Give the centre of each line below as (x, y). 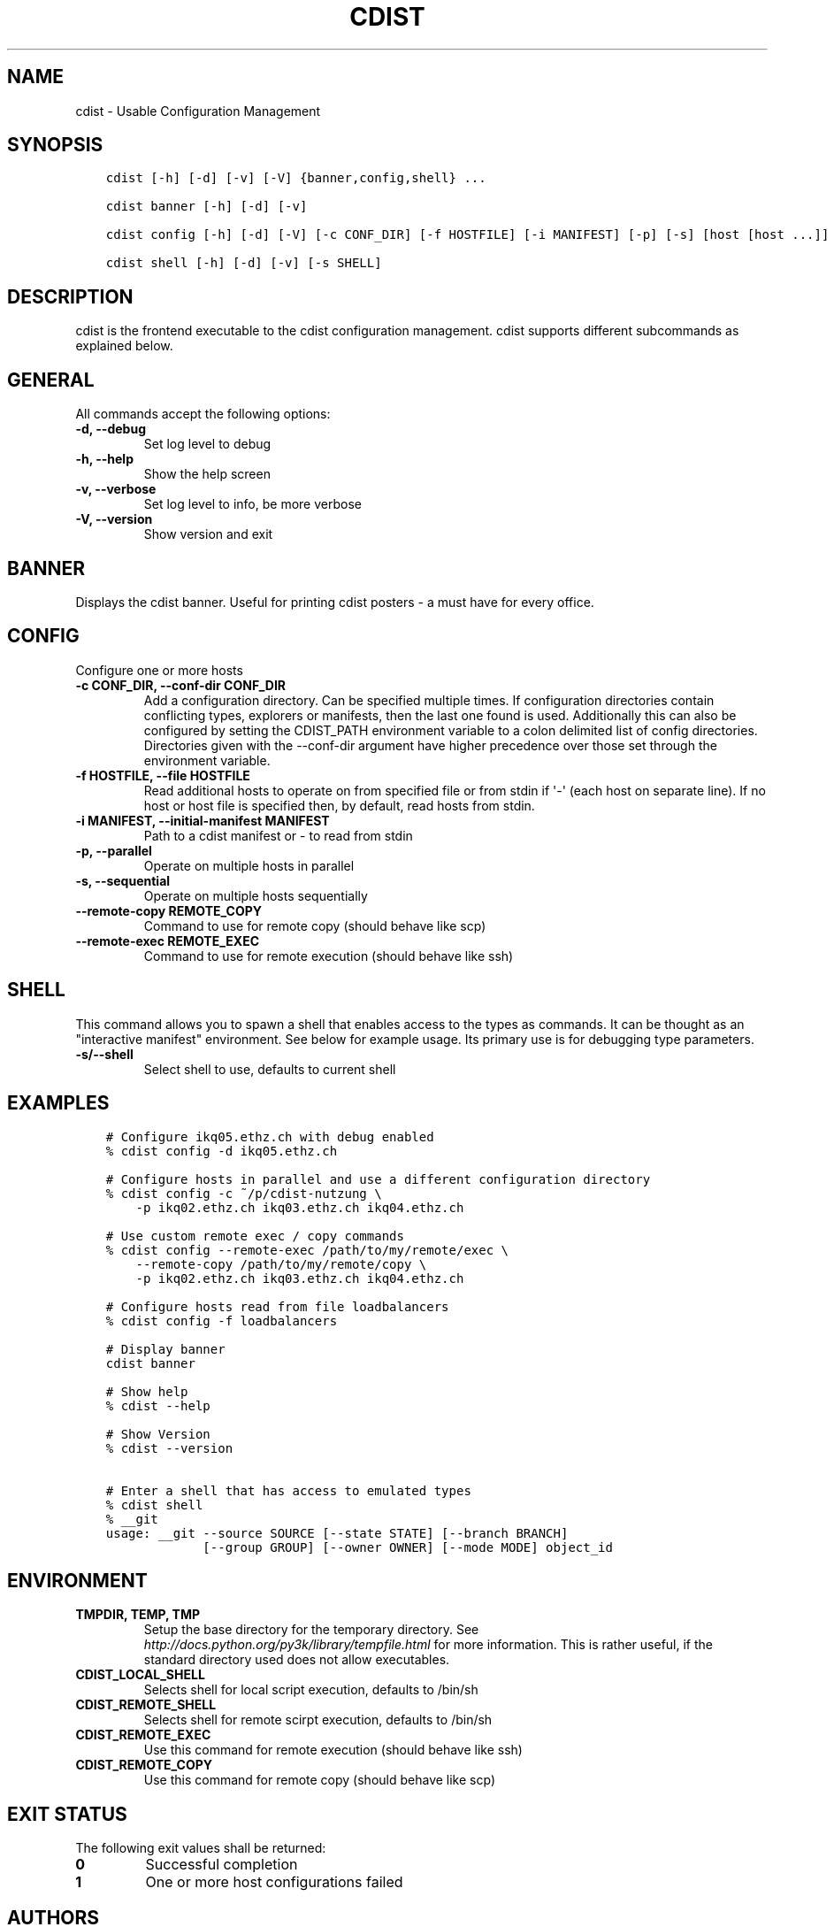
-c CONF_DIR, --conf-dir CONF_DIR (181, 685)
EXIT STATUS (67, 1814)
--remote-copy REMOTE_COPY (169, 910)
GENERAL (51, 380)
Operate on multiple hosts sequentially (256, 895)
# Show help (147, 1391)
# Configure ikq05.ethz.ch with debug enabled (270, 1136)
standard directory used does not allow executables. (297, 1660)
